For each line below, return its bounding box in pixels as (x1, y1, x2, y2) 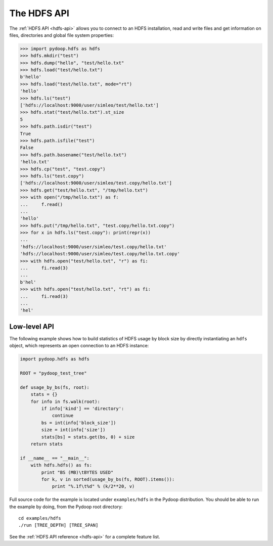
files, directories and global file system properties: (9, 32, 114, 38)
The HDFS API (9, 8, 69, 19)
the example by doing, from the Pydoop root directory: (9, 504, 123, 510)
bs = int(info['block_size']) (41, 420, 116, 426)
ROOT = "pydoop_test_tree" (20, 371, 87, 376)
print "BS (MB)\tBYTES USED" (41, 469, 114, 475)
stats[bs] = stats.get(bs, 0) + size (41, 434, 135, 440)
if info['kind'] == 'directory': (41, 405, 124, 412)
